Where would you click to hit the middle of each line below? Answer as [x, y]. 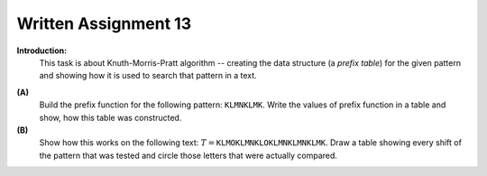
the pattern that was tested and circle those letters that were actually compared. [188, 155]
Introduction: [42, 51]
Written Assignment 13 [104, 23]
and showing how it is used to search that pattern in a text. [148, 76]
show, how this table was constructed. [110, 117]
